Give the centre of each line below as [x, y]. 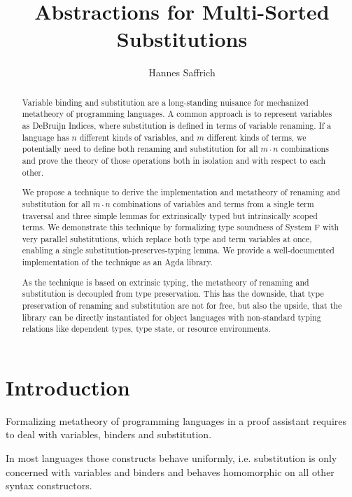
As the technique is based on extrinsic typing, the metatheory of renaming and [166, 282]
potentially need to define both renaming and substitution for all [140, 149]
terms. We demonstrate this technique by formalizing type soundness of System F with [181, 227]
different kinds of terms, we [256, 137]
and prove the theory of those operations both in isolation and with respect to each [174, 160]
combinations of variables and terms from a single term [213, 203]
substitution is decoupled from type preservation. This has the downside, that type [173, 294]
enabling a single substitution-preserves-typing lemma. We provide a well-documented [178, 250]
